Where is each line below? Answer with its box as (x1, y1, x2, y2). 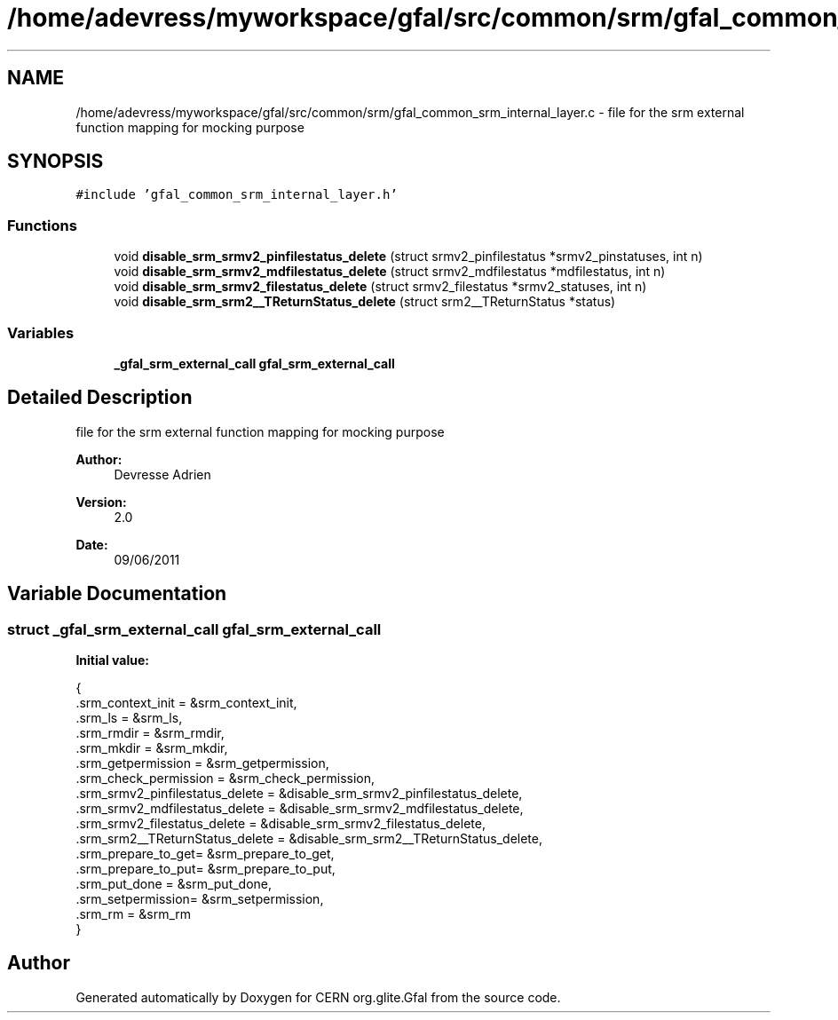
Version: (75, 494, 127, 510)
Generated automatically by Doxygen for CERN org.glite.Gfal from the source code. (75, 989, 561, 1005)
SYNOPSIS (7, 150, 104, 173)
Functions (7, 216, 77, 234)
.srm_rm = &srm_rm (75, 906, 192, 921)
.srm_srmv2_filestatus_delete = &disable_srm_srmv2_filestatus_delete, (75, 816, 486, 831)
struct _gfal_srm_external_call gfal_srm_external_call (7, 620, 382, 638)
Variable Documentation (7, 582, 227, 605)
